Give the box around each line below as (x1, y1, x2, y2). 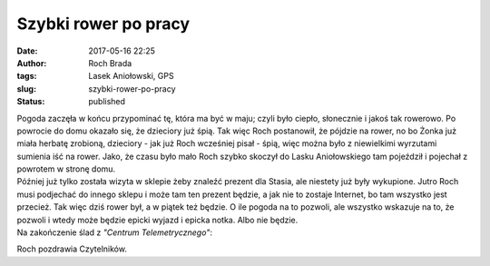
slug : (16, 83, 36, 94)
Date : (16, 45, 38, 56)
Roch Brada (88, 57, 132, 68)
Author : (16, 57, 47, 68)
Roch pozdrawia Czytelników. (16, 243, 127, 254)
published (88, 96, 126, 107)
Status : (16, 96, 45, 107)
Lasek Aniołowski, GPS (88, 71, 174, 82)
